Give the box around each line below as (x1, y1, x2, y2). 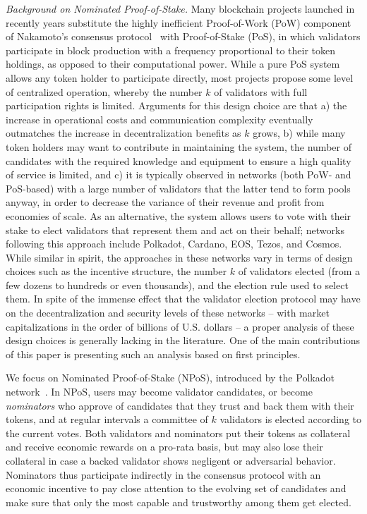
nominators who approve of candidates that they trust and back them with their (6, 398, 354, 412)
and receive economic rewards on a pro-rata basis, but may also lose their (6, 439, 323, 454)
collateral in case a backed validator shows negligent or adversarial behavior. (6, 453, 336, 467)
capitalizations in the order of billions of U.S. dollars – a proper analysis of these (6, 319, 354, 334)
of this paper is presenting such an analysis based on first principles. (6, 346, 301, 361)
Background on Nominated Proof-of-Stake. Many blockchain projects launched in (6, 1, 355, 16)
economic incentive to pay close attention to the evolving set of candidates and (6, 481, 347, 496)
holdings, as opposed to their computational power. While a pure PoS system (6, 56, 340, 71)
